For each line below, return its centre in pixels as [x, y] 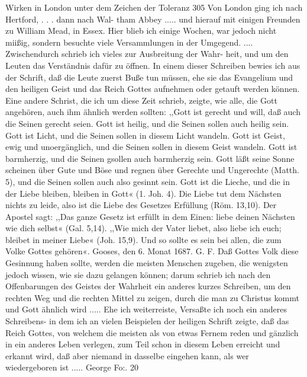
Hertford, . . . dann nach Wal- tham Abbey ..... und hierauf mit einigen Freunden [153, 19]
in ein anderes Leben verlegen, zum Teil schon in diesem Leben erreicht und [143, 344]
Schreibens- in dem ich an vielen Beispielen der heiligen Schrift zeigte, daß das [147, 321]
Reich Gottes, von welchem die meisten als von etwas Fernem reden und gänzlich [152, 332]
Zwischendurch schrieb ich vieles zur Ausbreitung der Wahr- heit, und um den [147, 54]
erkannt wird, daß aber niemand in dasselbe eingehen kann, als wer [127, 355]
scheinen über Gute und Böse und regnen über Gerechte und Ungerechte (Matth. [152, 170]
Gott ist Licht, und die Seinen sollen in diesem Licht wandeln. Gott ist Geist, [145, 135]
